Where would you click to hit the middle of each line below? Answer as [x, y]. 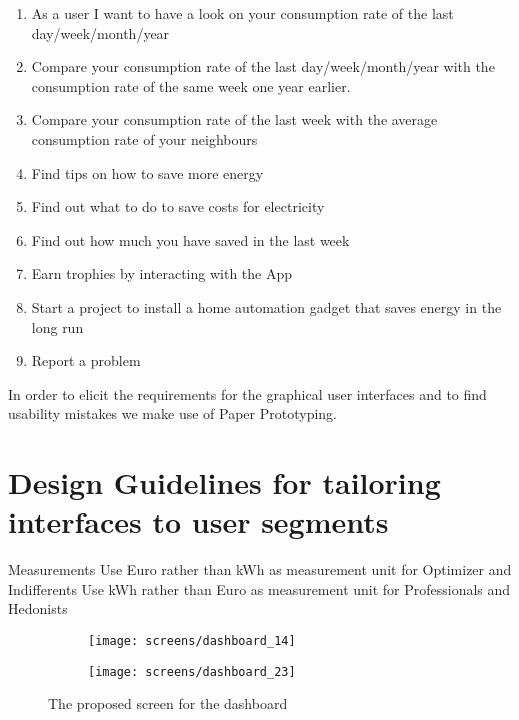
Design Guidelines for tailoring [224, 482]
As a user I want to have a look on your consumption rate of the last [242, 13]
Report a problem [86, 360]
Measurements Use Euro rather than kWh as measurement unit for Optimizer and [260, 569]
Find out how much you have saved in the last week [190, 239]
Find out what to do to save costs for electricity [178, 206]
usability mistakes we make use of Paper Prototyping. [172, 413]
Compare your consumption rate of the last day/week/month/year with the [263, 66]
